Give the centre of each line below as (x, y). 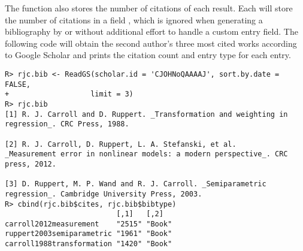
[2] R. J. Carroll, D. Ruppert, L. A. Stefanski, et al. (121, 144)
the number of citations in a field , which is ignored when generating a (134, 19)
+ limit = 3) (69, 94)
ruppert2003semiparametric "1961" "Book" (89, 234)
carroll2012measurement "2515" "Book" (89, 224)
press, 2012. (31, 164)
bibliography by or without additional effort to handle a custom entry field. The (151, 31)
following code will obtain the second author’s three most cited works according (151, 43)
